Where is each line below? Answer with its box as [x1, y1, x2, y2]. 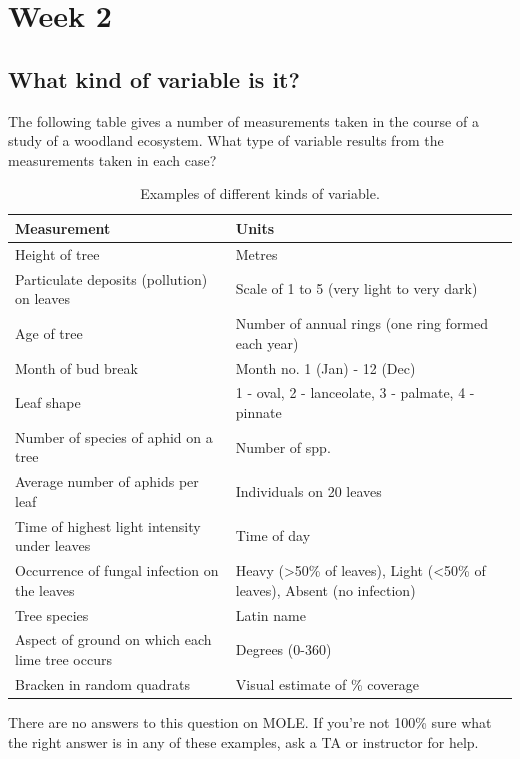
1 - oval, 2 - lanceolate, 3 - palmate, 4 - [235, 382, 475, 403]
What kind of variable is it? [8, 63, 300, 94]
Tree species [15, 604, 89, 625]
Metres [235, 243, 278, 264]
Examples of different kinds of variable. [140, 183, 380, 204]
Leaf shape [15, 392, 81, 413]
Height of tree [15, 243, 100, 264]
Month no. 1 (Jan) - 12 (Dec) [235, 357, 416, 378]
